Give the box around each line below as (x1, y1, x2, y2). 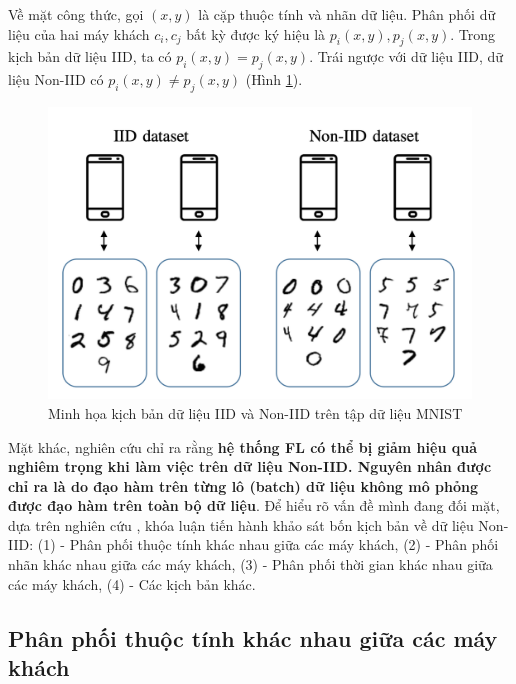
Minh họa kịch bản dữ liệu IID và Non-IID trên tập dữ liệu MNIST (48, 402, 463, 423)
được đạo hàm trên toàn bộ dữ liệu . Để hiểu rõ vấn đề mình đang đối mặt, (8, 495, 500, 516)
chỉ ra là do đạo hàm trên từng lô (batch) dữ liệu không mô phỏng (8, 475, 479, 496)
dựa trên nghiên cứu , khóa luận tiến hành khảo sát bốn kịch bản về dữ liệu (8, 514, 474, 535)
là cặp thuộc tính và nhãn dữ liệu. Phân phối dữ (198, 4, 496, 24)
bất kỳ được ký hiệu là (186, 23, 326, 44)
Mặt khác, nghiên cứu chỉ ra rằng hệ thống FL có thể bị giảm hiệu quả (8, 436, 477, 457)
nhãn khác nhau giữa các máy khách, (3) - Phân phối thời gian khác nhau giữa (8, 554, 493, 575)
